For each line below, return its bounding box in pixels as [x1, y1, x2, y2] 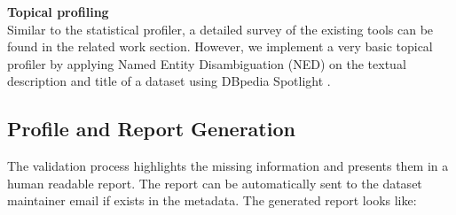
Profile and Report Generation [7, 115, 295, 142]
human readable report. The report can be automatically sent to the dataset [7, 173, 422, 192]
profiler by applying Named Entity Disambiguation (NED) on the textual [7, 54, 406, 73]
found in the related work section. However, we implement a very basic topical [7, 37, 433, 56]
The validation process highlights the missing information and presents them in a [7, 157, 449, 175]
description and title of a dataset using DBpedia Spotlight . [7, 72, 331, 90]
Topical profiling [7, 3, 109, 20]
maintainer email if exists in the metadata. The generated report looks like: [7, 191, 417, 210]
